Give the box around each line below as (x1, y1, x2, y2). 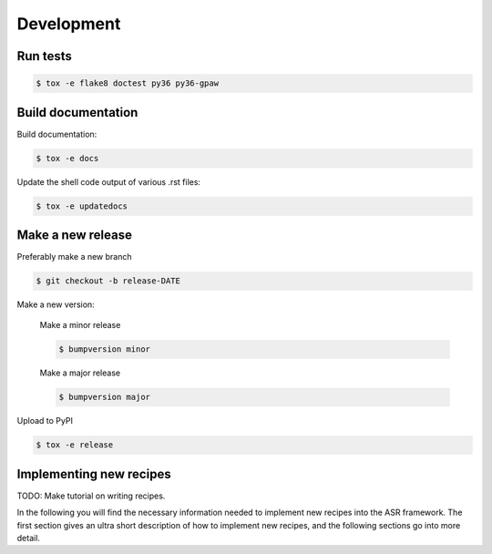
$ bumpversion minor (58, 344, 150, 354)
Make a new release (16, 228, 132, 243)
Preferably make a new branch (16, 251, 132, 262)
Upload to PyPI (16, 415, 73, 426)
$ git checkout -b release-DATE (36, 276, 181, 286)
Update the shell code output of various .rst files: (16, 176, 200, 187)
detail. (16, 533, 41, 544)
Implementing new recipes (16, 466, 172, 482)
